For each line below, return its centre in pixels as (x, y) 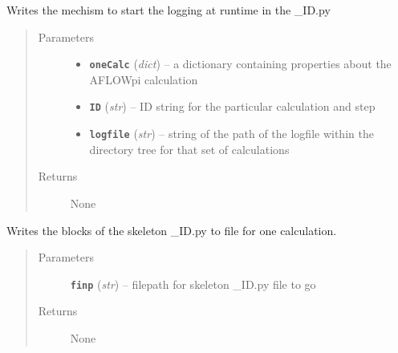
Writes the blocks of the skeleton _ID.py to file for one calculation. (172, 230)
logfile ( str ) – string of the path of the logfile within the (231, 134)
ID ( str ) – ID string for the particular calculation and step (232, 106)
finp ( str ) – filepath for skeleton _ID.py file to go (193, 284)
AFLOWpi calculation (144, 79)
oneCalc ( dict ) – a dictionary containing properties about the (240, 64)
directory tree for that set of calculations (189, 149)
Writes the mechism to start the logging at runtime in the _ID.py (169, 10)
